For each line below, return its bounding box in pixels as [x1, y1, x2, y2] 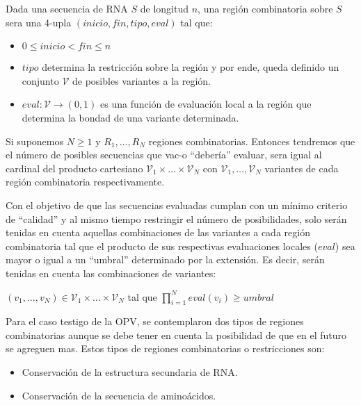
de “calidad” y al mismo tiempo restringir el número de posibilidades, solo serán [6, 211, 347, 226]
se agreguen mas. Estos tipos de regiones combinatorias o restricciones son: [6, 341, 325, 356]
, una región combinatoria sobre [198, 1, 333, 15]
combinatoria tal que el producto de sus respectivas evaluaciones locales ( [6, 238, 318, 253]
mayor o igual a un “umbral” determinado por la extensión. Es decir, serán [6, 252, 325, 267]
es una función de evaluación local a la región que [100, 97, 312, 111]
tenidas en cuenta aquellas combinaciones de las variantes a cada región [6, 225, 310, 240]
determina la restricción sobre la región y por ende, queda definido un [42, 60, 339, 74]
